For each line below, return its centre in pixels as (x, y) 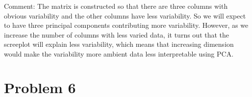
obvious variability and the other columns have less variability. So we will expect (125, 15)
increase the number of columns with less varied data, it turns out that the (117, 34)
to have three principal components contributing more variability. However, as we (126, 25)
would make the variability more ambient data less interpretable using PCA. (119, 53)
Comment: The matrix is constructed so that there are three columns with (116, 6)
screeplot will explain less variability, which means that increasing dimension (119, 44)
